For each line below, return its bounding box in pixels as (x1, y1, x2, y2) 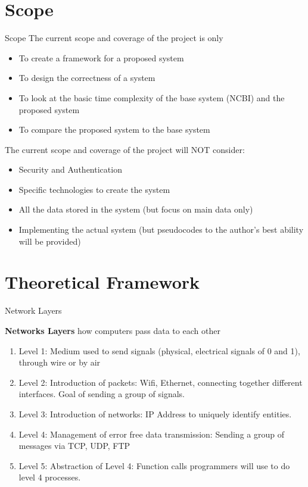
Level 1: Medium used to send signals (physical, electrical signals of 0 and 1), (18, 344, 300, 357)
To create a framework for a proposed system (18, 51, 184, 64)
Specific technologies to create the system (18, 183, 170, 195)
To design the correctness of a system (18, 71, 155, 84)
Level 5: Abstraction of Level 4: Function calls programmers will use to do (18, 459, 290, 472)
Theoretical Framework (5, 270, 200, 294)
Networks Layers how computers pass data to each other (5, 324, 220, 336)
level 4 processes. (18, 471, 81, 483)
